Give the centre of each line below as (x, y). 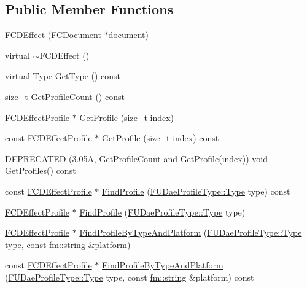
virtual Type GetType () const (63, 76)
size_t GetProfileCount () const (65, 96)
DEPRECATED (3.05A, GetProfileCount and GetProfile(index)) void (136, 158)
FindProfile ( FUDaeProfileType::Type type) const (196, 191)
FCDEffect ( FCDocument (53, 35)
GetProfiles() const (41, 170)
